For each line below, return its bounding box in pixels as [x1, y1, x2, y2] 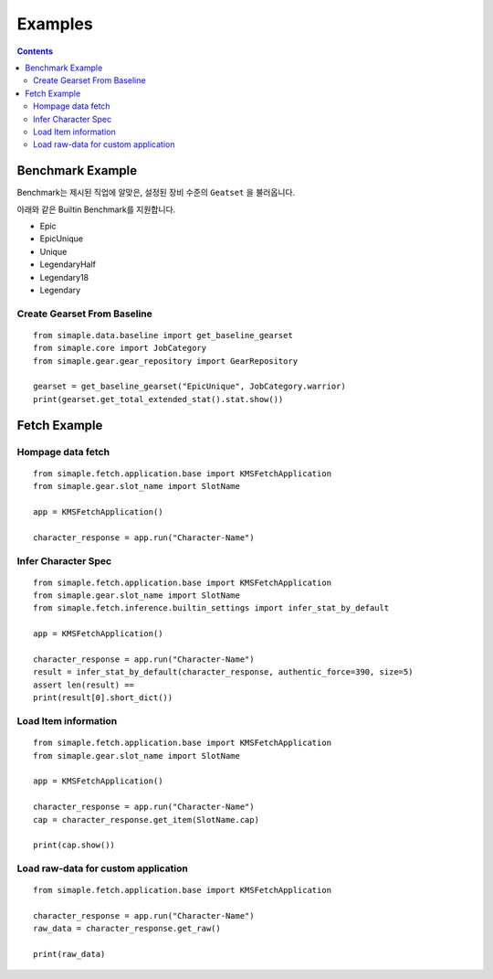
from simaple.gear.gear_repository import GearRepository [33, 356, 299, 366]
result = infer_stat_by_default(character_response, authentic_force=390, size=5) [33, 667, 414, 677]
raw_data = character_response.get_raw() [33, 923, 221, 934]
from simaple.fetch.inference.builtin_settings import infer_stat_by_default [33, 603, 390, 613]
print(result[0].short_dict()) [33, 693, 173, 703]
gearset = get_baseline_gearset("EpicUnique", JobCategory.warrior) [33, 381, 346, 392]
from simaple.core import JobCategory [33, 343, 207, 354]
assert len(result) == [33, 679, 135, 690]
